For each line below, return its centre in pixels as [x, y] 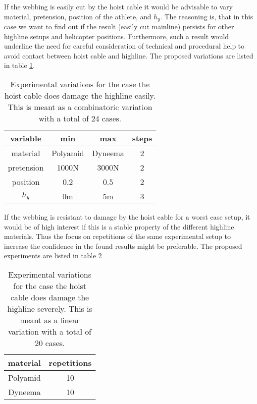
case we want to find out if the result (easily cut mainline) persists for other [119, 27]
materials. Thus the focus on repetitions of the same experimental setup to [117, 236]
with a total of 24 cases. [80, 118]
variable [26, 138]
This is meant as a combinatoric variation [80, 107]
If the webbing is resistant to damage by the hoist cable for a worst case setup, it [127, 217]
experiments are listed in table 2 [53, 256]
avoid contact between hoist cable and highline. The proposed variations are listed [129, 55]
